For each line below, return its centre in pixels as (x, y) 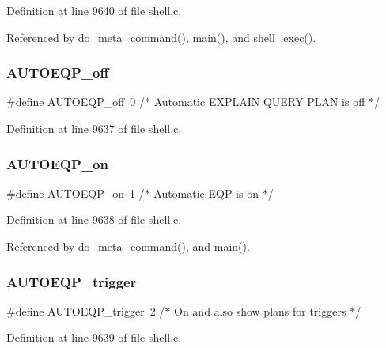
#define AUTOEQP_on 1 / (76, 193)
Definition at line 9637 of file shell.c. (94, 128)
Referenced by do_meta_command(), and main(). (128, 246)
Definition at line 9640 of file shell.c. (94, 10)
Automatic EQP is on (206, 193)
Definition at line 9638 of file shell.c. (94, 219)
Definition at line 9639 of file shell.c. (94, 337)
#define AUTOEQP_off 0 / (76, 102)
